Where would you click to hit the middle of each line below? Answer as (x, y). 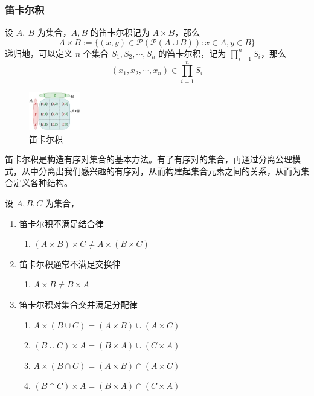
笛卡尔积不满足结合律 (61, 223)
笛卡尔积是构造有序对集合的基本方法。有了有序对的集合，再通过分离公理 (149, 159)
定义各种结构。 (43, 183)
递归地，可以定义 (39, 53)
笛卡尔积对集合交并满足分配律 (78, 305)
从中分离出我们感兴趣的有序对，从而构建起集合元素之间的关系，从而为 (161, 171)
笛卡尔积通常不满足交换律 (70, 263)
